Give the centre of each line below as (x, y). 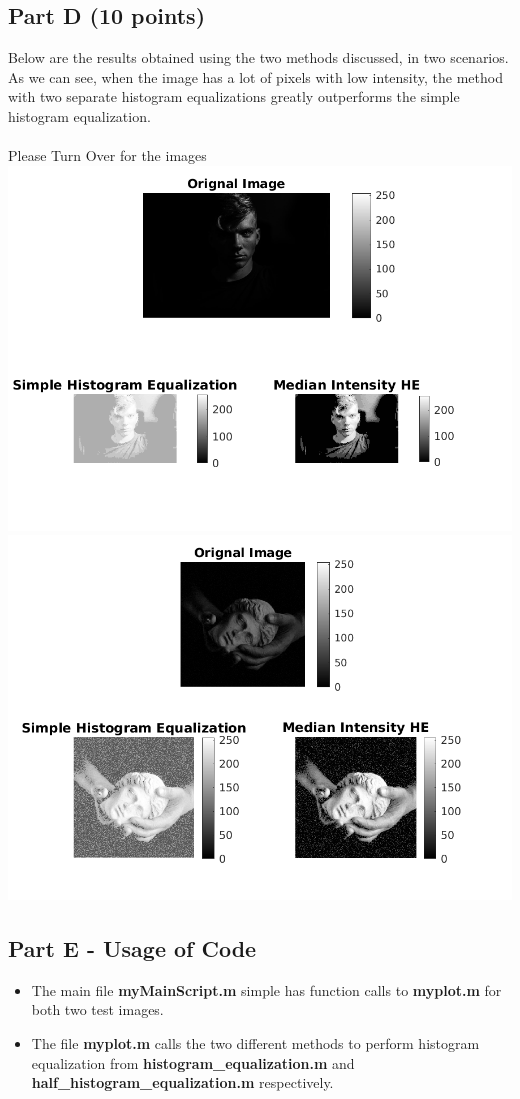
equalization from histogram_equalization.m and (193, 1062)
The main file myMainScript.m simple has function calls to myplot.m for (266, 989)
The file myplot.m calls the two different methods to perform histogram (255, 1043)
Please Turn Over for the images (107, 155)
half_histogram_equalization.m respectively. (182, 1082)
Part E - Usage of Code (132, 948)
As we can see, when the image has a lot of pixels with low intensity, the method (255, 76)
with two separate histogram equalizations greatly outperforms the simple (234, 96)
